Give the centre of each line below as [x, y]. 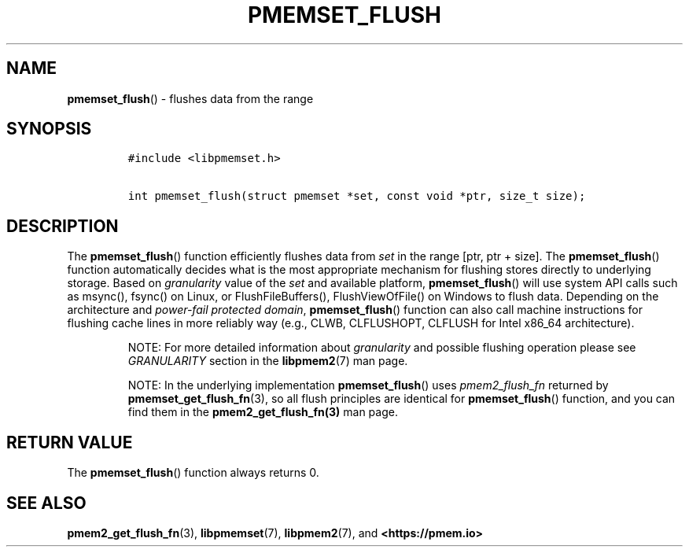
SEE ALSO [46, 503]
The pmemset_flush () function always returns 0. [193, 473]
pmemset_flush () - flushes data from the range [190, 98]
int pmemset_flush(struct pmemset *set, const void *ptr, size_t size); [357, 196]
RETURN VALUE [70, 442]
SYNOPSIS [49, 129]
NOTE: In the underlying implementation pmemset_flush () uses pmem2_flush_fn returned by [368, 385]
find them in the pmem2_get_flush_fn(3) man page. [263, 412]
